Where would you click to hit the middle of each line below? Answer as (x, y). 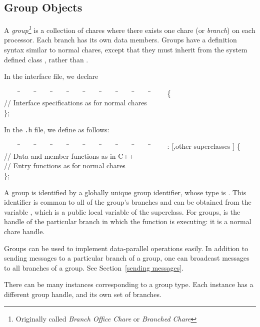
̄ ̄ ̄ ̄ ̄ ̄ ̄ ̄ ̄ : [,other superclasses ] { (129, 146)
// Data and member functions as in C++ (69, 156)
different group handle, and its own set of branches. (83, 294)
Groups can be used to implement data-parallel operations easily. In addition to (126, 248)
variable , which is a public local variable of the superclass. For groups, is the (122, 211)
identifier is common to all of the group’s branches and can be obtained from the (128, 202)
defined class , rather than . (46, 59)
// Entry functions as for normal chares (65, 165)
